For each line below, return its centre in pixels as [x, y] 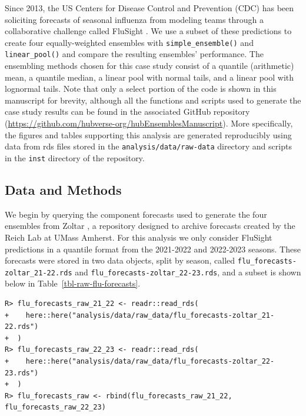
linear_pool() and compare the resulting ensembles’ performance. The [134, 54]
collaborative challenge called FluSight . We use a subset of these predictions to [148, 31]
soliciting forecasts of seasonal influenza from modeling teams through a [134, 19]
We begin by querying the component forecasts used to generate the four [136, 214]
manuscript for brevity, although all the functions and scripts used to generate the [153, 100]
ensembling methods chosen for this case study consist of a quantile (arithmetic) [149, 66]
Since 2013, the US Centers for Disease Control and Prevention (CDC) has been [149, 8]
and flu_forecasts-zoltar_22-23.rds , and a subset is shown [188, 272]
